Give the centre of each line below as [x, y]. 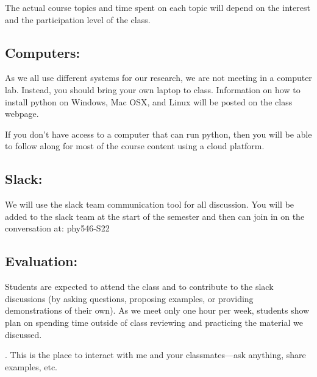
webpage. [22, 114]
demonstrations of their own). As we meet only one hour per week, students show [157, 310]
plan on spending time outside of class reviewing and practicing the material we [154, 322]
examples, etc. [31, 366]
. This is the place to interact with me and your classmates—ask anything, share [155, 355]
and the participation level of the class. [78, 19]
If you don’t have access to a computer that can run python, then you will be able [158, 134]
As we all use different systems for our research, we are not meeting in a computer [158, 78]
